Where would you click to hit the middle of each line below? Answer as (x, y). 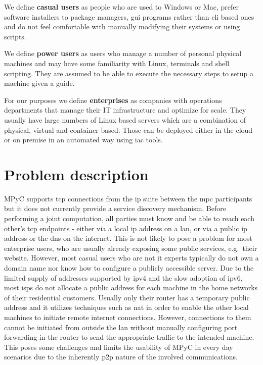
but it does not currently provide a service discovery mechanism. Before (115, 208)
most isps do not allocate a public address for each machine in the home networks (131, 288)
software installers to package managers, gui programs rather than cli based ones (129, 16)
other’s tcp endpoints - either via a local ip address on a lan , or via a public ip (126, 228)
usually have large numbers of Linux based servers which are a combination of (125, 119)
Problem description (76, 174)
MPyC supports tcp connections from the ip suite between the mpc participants (128, 198)
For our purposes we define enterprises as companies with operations (113, 100)
